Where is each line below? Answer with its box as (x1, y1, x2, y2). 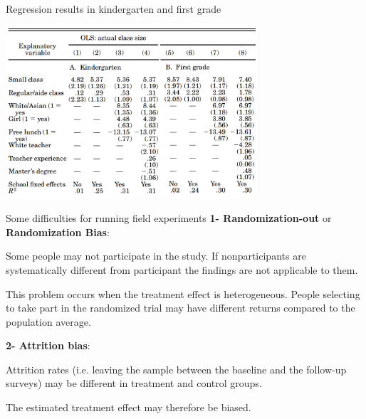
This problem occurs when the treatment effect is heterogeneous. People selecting (6, 286, 360, 301)
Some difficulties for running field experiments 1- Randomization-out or (6, 211, 332, 226)
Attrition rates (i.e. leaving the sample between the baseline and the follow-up (6, 361, 347, 376)
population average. (6, 314, 91, 329)
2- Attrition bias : (6, 338, 90, 353)
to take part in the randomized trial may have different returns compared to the (6, 300, 355, 315)
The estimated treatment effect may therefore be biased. (6, 400, 251, 415)
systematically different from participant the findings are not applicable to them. (6, 262, 358, 277)
